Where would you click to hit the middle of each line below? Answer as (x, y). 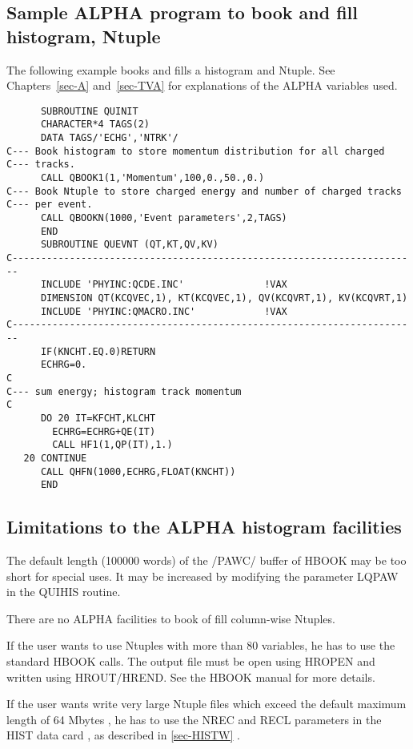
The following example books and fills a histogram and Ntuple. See (171, 69)
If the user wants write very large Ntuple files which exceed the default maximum (206, 704)
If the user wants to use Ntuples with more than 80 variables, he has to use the (201, 645)
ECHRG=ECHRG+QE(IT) (104, 431)
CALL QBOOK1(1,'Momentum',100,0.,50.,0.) (152, 178)
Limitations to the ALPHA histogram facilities (204, 527)
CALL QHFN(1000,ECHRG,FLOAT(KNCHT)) (138, 471)
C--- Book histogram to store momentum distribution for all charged (196, 151)
